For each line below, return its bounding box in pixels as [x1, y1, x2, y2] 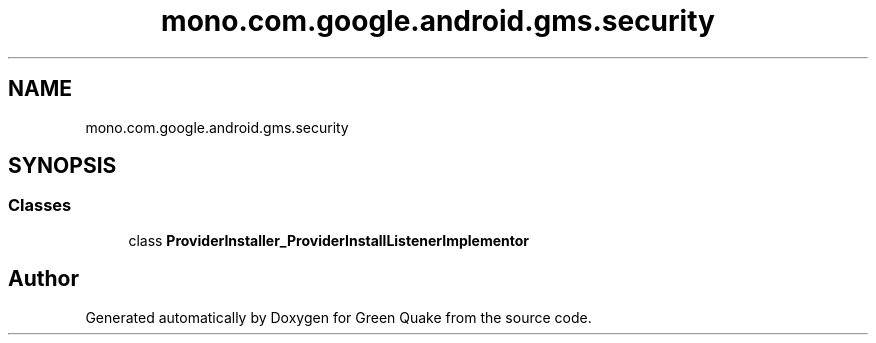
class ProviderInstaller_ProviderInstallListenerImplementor [128, 231, 530, 249]
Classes [8, 195, 72, 216]
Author [8, 266, 79, 292]
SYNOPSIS [8, 153, 117, 179]
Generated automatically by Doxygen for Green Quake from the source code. [85, 308, 592, 326]
